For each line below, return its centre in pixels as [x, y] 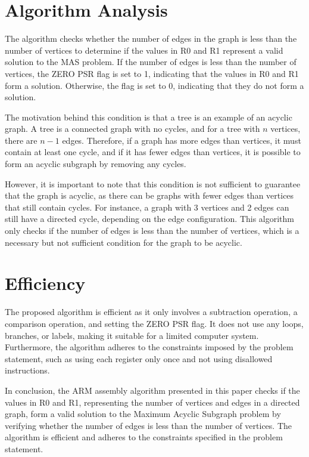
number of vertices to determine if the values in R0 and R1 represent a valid [144, 50]
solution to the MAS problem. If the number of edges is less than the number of [151, 62]
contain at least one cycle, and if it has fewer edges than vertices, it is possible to [153, 152]
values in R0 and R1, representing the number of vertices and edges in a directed [152, 402]
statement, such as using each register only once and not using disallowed [139, 358]
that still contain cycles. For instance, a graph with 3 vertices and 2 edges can [147, 207]
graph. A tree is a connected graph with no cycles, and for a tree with [132, 129]
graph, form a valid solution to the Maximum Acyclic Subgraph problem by [143, 414]
